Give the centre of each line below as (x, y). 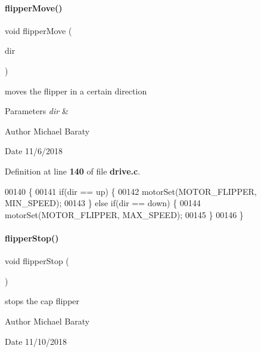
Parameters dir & (37, 111)
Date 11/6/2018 (34, 151)
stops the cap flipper (42, 301)
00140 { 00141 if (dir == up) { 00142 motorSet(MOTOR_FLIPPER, (131, 191)
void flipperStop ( (37, 261)
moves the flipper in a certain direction (76, 91)
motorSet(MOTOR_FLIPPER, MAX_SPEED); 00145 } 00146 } (124, 214)
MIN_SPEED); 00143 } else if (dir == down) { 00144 (103, 203)
